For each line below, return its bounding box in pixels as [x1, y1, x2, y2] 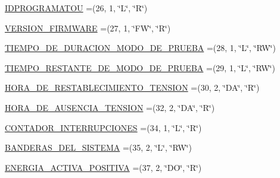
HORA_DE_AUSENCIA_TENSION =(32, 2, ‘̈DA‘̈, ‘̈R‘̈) [5, 101, 215, 113]
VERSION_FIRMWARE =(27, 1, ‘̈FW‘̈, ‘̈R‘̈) [5, 21, 171, 34]
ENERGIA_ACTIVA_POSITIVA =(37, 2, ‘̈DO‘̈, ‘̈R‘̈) [5, 161, 202, 173]
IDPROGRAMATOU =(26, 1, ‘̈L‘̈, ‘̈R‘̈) [5, 2, 148, 14]
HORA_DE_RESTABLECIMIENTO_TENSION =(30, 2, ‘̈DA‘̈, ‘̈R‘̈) [5, 81, 260, 94]
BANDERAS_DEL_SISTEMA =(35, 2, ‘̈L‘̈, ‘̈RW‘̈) [5, 141, 192, 154]
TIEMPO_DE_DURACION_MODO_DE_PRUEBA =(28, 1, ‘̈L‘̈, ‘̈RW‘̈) [5, 42, 276, 54]
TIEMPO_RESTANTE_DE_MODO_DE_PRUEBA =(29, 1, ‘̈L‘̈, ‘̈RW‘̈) [5, 61, 275, 74]
